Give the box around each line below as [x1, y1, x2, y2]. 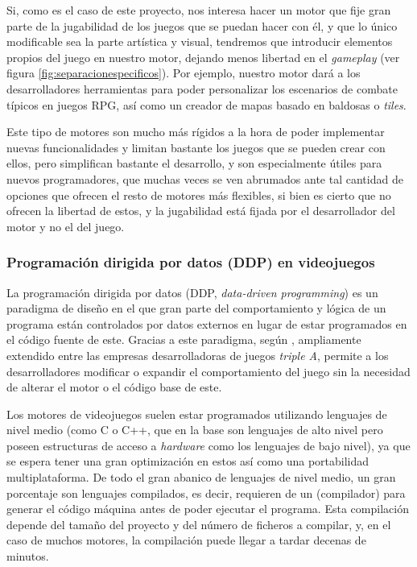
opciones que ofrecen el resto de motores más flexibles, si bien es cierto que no [6, 186, 391, 203]
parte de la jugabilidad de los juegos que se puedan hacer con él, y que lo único [6, 17, 398, 34]
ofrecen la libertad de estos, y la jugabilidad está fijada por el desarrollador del [6, 202, 395, 219]
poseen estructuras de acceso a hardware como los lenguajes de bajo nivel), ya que [6, 437, 411, 453]
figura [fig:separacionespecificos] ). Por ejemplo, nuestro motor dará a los [6, 64, 361, 81]
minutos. [6, 548, 49, 565]
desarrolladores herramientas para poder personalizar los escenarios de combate [6, 80, 398, 97]
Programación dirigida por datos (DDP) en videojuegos [6, 252, 375, 272]
